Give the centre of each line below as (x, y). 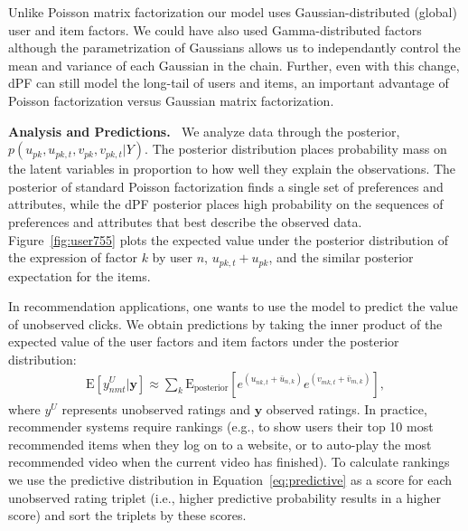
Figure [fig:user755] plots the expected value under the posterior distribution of (228, 239)
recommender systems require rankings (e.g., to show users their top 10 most (221, 427)
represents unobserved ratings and (156, 408)
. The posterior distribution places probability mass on (296, 149)
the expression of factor (73, 257)
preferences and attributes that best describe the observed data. (185, 221)
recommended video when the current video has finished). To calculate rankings (229, 462)
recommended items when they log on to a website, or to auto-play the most (220, 444)
